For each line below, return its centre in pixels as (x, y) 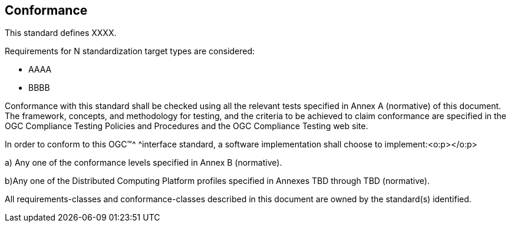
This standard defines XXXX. (61, 33)
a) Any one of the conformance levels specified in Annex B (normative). (144, 163)
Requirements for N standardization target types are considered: (130, 51)
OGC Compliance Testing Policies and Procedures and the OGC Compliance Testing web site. (187, 126)
